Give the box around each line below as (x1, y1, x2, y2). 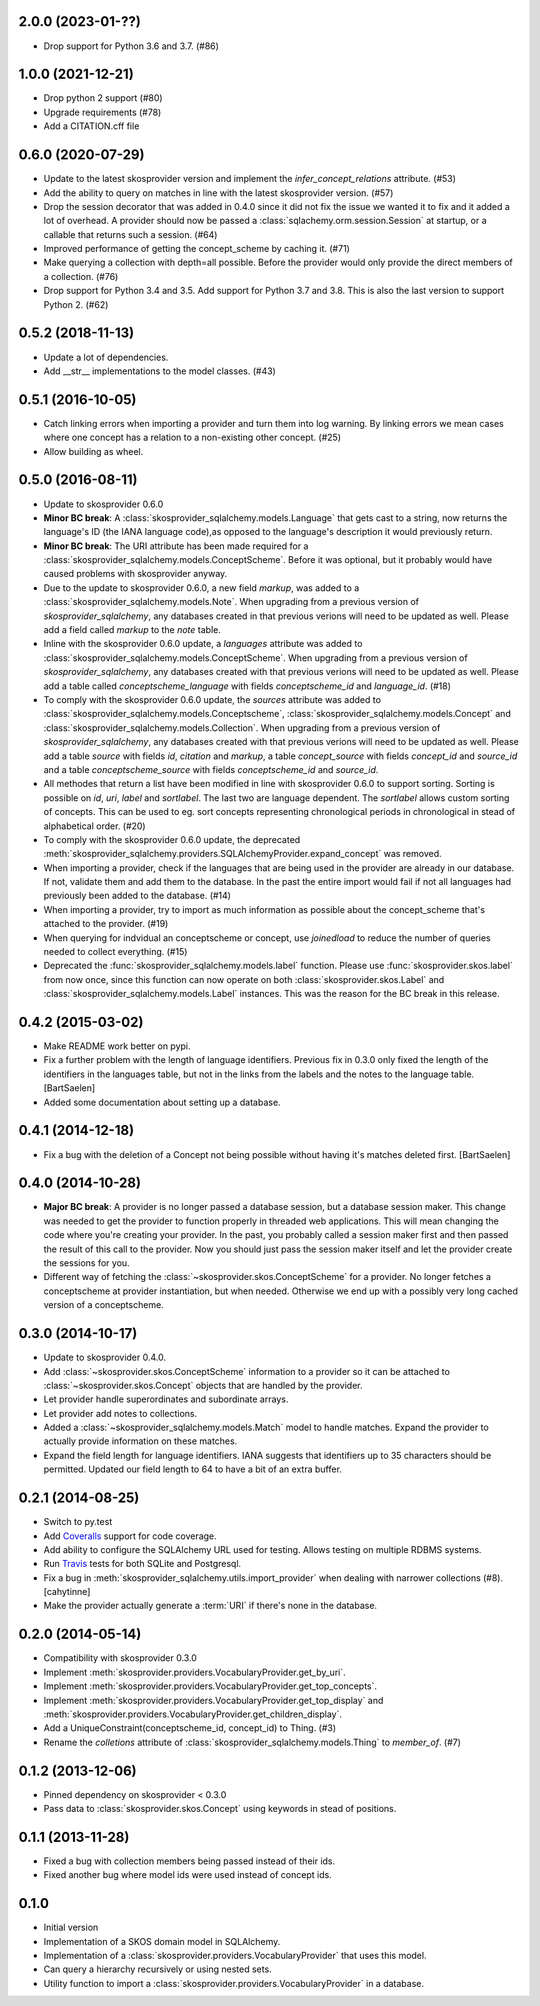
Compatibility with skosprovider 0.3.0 (43, 1652, 197, 1664)
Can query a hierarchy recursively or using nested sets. (43, 1963, 272, 1975)
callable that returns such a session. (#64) (43, 228, 218, 240)
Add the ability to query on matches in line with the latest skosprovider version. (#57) (43, 186, 394, 199)
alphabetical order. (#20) (43, 820, 146, 832)
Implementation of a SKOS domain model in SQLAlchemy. (43, 1935, 281, 1947)
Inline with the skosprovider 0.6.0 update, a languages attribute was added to (43, 638, 363, 650)
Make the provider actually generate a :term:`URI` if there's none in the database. (43, 1600, 378, 1612)
